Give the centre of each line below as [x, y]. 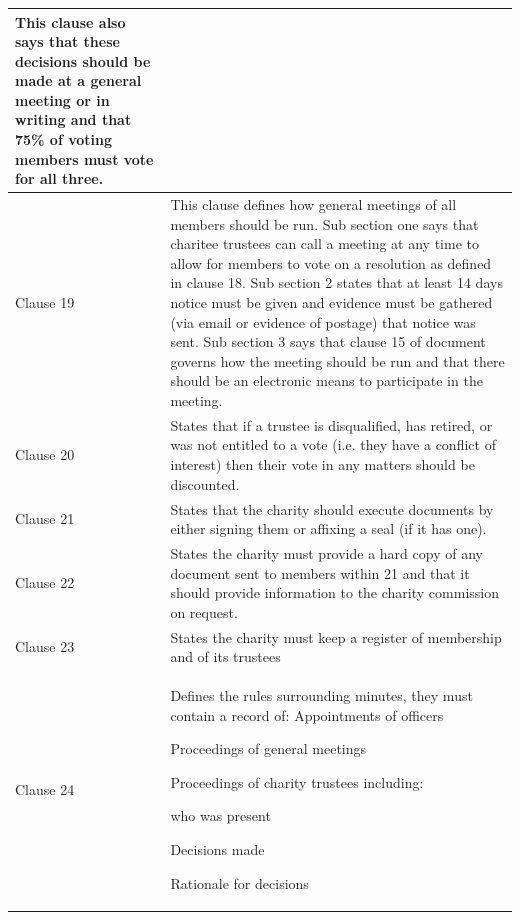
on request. [204, 611]
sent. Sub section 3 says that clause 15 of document [328, 341]
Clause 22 [45, 582]
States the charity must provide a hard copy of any [326, 552]
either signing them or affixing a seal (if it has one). [328, 528]
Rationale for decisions [239, 882]
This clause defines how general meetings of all [313, 204]
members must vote [84, 158]
